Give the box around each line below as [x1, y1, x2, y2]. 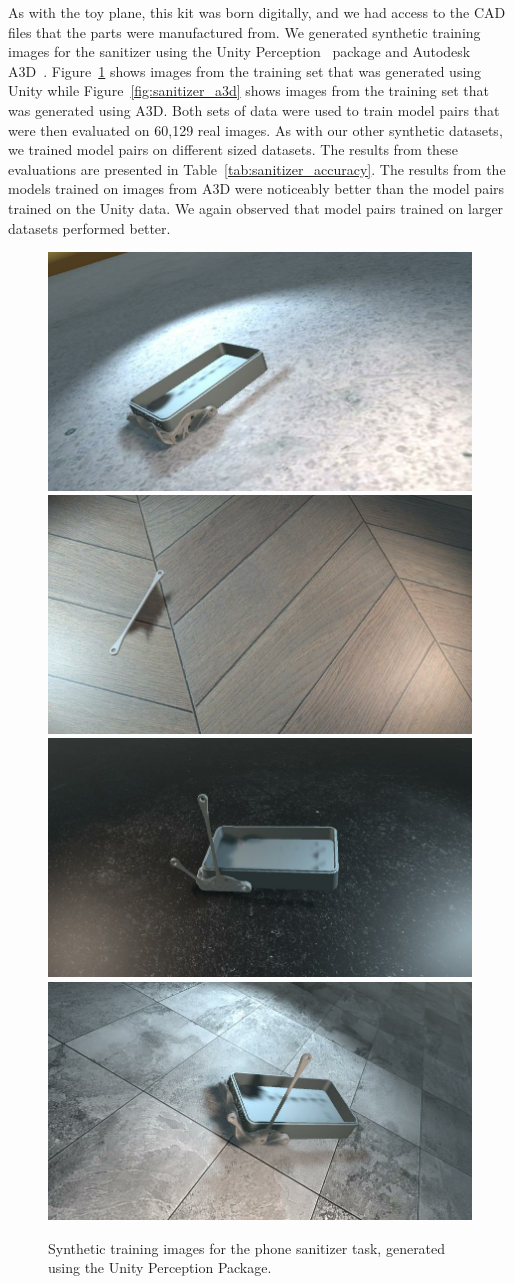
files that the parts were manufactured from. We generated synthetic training [8, 21, 481, 42]
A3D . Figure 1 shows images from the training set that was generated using [8, 60, 482, 81]
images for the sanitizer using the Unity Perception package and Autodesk [8, 41, 471, 62]
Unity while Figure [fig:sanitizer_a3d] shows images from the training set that [8, 80, 490, 101]
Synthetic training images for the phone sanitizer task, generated [48, 1237, 446, 1258]
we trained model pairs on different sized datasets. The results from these [8, 139, 458, 160]
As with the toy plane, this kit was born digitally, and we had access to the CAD [8, 2, 506, 22]
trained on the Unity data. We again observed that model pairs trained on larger [8, 197, 504, 218]
